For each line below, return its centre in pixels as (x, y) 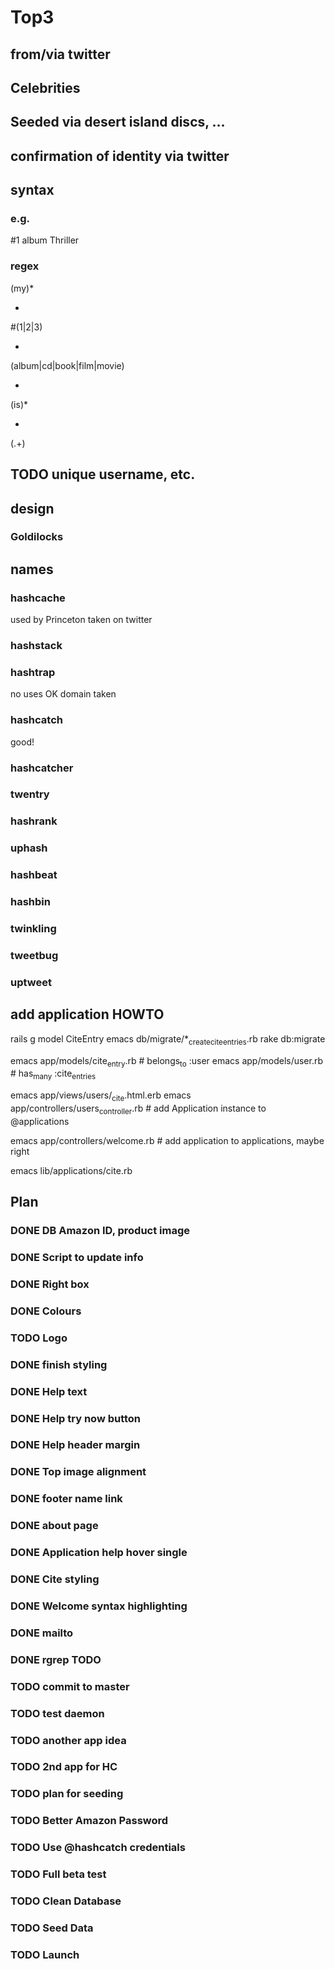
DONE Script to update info (77, 1257)
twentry (30, 794)
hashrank (34, 821)
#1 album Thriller (45, 240)
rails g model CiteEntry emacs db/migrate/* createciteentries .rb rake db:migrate (168, 1039)
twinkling (33, 929)
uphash (29, 848)
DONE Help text (49, 1391)
